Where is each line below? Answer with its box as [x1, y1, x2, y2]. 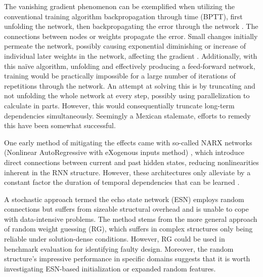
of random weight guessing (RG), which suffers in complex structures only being [4, 223, 253, 234]
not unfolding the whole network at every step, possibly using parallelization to [4, 90, 250, 101]
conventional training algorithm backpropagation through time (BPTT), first [4, 11, 243, 21]
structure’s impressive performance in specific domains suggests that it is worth [4, 253, 250, 264]
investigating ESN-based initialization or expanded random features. [4, 263, 216, 273]
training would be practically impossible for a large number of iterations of [4, 70, 236, 81]
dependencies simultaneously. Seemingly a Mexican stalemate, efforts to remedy [4, 110, 251, 121]
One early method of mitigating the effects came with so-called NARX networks [4, 137, 252, 147]
